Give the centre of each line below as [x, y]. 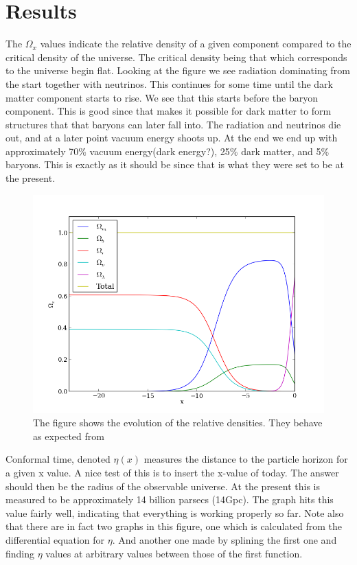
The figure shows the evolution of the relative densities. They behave [178, 423]
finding [20, 553]
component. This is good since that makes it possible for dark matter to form [169, 111]
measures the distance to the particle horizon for [246, 459]
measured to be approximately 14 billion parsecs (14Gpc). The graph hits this [170, 499]
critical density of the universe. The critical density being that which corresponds [176, 57]
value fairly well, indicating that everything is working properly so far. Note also [175, 512]
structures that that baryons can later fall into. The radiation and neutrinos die [173, 124]
